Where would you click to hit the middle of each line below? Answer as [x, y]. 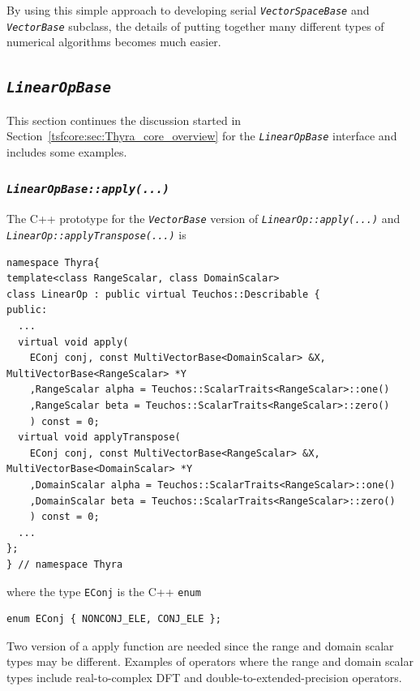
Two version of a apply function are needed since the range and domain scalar [200, 645]
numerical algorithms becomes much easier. [114, 42]
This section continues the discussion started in [124, 120]
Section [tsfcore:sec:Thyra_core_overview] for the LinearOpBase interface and [202, 136]
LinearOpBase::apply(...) [88, 189]
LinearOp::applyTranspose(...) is [96, 234]
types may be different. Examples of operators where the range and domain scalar [210, 661]
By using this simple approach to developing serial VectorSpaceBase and [188, 10]
